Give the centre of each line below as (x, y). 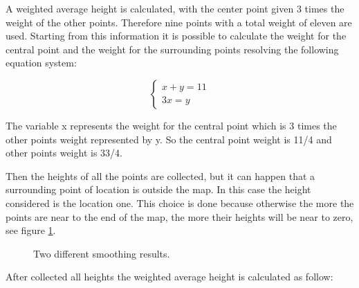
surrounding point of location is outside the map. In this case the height (158, 189)
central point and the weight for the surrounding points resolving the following (172, 49)
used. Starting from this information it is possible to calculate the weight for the (176, 36)
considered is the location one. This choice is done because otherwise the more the (180, 202)
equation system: (41, 63)
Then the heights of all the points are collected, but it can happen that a (160, 175)
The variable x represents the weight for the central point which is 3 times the (171, 125)
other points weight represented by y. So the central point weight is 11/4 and (169, 139)
